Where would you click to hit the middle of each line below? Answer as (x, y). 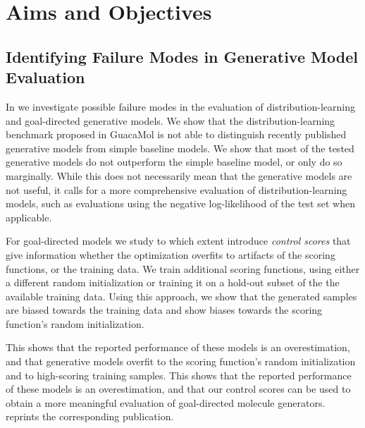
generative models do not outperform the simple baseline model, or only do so (174, 162)
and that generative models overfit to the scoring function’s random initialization (181, 361)
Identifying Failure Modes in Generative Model (182, 56)
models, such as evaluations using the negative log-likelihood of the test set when (180, 203)
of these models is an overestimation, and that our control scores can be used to (178, 389)
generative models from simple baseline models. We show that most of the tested (180, 148)
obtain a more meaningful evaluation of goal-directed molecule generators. (166, 402)
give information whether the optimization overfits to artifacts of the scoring (171, 254)
